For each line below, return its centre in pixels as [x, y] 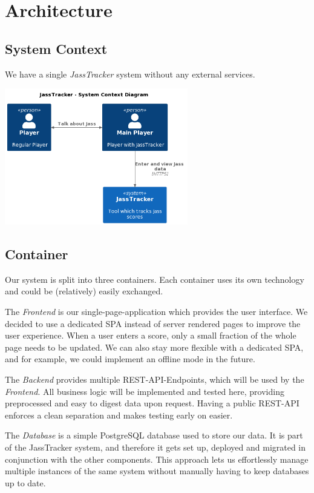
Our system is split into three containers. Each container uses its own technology [155, 279]
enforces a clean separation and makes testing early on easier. [119, 415]
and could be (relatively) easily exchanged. [84, 291]
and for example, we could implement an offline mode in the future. [130, 359]
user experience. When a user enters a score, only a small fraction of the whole [151, 335]
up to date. [25, 482]
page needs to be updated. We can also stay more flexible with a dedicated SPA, [154, 347]
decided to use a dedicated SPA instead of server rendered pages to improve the [153, 323]
